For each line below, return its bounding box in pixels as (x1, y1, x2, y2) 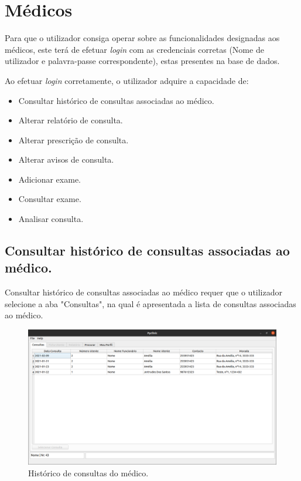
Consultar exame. (18, 193, 81, 205)
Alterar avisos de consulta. (18, 153, 114, 166)
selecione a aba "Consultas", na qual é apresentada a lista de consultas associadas (5, 297, 296, 310)
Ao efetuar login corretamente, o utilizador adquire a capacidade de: (5, 74, 249, 86)
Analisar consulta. (18, 213, 84, 225)
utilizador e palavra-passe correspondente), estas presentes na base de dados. (5, 55, 280, 67)
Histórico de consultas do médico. (28, 466, 149, 479)
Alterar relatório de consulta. (18, 114, 123, 126)
